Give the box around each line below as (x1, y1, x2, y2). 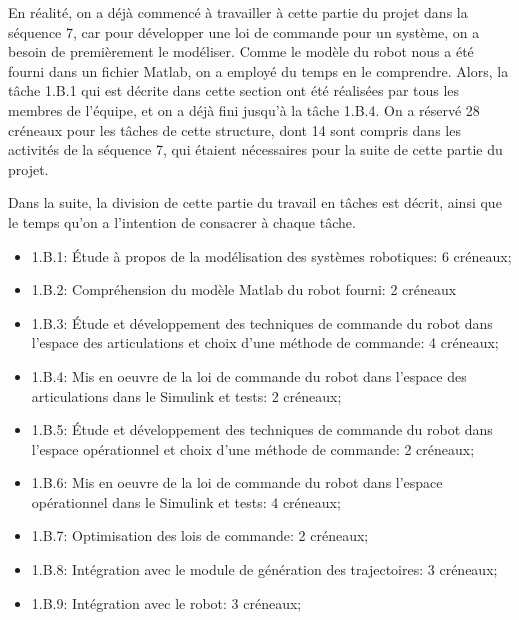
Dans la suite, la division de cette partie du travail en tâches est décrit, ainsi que (8, 192, 502, 213)
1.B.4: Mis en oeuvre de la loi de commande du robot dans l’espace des (31, 365, 467, 386)
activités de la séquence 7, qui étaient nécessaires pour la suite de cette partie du (8, 139, 503, 160)
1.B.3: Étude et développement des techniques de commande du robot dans (31, 312, 493, 333)
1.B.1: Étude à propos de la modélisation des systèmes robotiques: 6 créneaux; (31, 245, 512, 266)
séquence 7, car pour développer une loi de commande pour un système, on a (8, 21, 480, 42)
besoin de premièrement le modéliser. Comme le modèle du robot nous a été (8, 41, 474, 62)
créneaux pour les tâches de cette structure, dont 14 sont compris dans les (8, 119, 461, 140)
